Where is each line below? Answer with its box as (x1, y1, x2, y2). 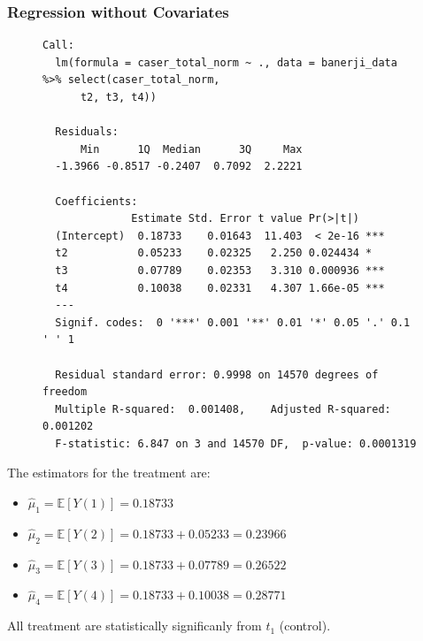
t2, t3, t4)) (80, 91, 157, 103)
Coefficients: (55, 195, 138, 208)
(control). (279, 616, 331, 635)
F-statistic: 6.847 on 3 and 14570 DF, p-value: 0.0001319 (55, 437, 417, 450)
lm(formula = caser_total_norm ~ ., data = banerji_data (55, 56, 397, 69)
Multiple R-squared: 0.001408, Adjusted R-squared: (55, 402, 391, 416)
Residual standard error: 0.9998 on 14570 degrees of (55, 368, 379, 381)
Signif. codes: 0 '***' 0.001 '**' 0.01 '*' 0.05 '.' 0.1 (55, 316, 411, 329)
